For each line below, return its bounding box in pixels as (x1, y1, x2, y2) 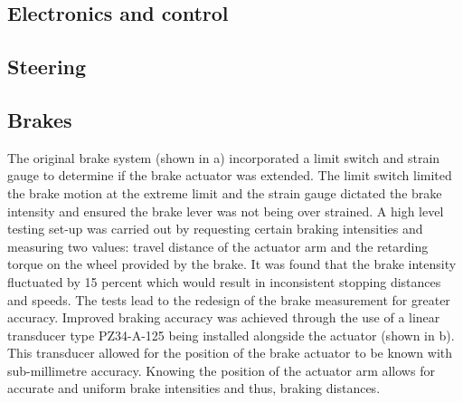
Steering (7, 53, 87, 81)
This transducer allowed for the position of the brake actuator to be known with (7, 343, 452, 362)
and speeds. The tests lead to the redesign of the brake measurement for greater (7, 290, 450, 309)
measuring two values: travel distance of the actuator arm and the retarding (7, 236, 429, 255)
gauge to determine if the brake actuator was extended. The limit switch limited (7, 166, 452, 185)
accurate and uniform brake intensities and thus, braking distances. (7, 379, 381, 398)
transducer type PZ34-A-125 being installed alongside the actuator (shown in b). (7, 325, 455, 344)
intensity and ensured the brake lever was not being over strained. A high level (7, 201, 444, 220)
